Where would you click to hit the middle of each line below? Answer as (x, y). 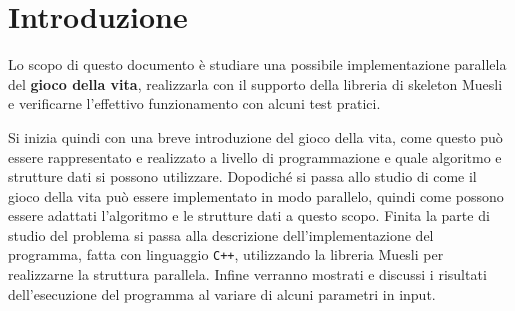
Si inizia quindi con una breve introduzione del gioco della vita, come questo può (255, 136)
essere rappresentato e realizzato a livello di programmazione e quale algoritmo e (255, 156)
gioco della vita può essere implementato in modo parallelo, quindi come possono (256, 195)
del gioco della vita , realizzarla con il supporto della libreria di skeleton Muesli (255, 83)
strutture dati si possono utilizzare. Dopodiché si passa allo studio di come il (242, 176)
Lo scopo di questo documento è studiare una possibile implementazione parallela (257, 64)
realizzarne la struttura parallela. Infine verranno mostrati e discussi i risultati (247, 274)
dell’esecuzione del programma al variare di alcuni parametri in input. (222, 293)
